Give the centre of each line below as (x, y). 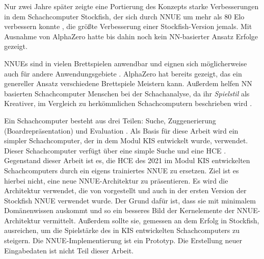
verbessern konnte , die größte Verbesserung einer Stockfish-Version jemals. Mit (128, 26)
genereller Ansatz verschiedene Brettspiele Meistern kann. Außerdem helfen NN (128, 83)
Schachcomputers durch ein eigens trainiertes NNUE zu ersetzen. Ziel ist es (122, 170)
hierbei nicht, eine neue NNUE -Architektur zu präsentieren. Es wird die (116, 180)
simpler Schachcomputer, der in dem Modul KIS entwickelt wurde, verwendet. (126, 140)
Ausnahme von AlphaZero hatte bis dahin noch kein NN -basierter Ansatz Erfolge (131, 36)
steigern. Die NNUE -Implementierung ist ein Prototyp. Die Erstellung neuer (123, 240)
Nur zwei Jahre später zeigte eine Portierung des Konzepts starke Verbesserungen (131, 6)
